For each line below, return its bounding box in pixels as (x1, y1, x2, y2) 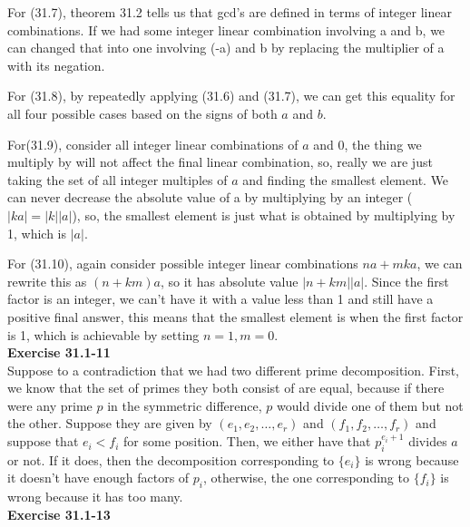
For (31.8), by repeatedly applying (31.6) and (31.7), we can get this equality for (7, 86, 455, 105)
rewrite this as (7, 271, 87, 290)
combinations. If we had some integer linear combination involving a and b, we (7, 20, 446, 39)
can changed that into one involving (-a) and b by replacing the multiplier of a (7, 38, 445, 57)
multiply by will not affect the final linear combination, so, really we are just (7, 152, 433, 171)
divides (408, 432, 447, 451)
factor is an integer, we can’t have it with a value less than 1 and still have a (7, 289, 434, 308)
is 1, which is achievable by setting (7, 325, 200, 344)
